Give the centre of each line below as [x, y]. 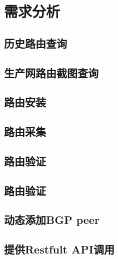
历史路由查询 [35, 43]
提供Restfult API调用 [59, 249]
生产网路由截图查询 [51, 72]
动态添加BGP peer [52, 220]
